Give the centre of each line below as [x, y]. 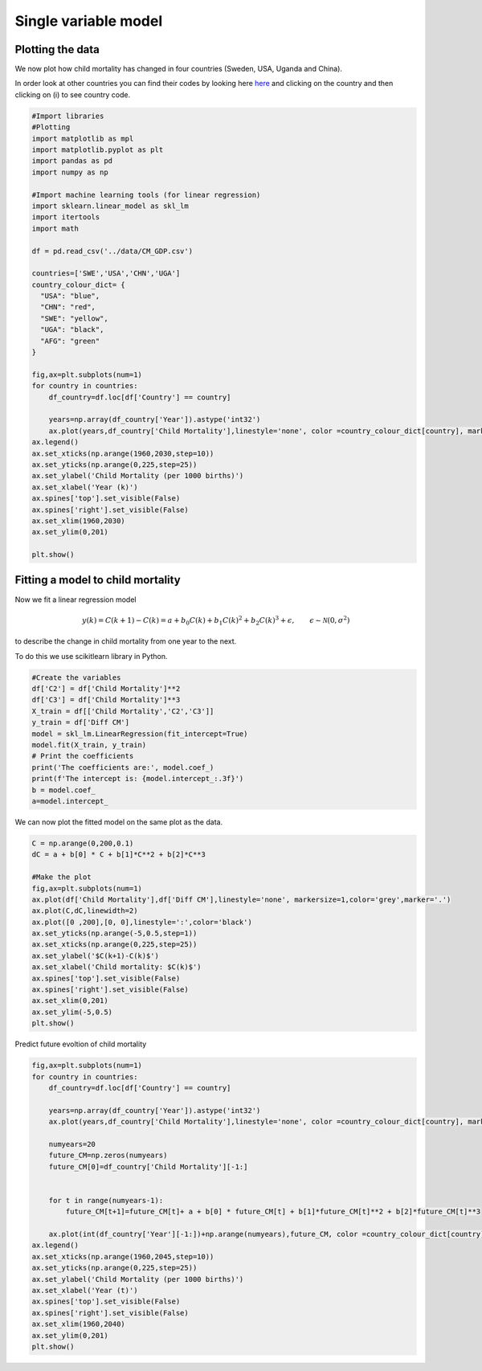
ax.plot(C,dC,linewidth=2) [85, 911]
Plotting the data [57, 49]
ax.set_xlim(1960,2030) [79, 521]
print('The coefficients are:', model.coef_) [123, 767]
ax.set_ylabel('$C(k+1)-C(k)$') [96, 956]
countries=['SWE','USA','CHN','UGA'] [106, 274]
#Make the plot [61, 877]
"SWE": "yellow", [74, 318]
